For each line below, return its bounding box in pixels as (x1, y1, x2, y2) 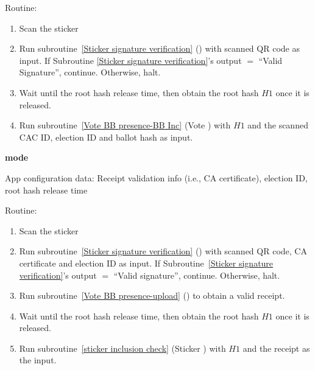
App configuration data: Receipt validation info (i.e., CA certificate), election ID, (5, 171, 308, 184)
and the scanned (247, 119, 308, 131)
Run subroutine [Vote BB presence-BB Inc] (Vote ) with (19, 119, 231, 131)
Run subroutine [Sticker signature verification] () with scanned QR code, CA (19, 245, 307, 257)
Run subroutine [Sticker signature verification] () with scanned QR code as (19, 42, 300, 55)
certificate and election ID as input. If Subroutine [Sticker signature (19, 256, 274, 269)
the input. (19, 354, 57, 366)
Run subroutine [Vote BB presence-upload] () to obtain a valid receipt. (19, 289, 285, 302)
